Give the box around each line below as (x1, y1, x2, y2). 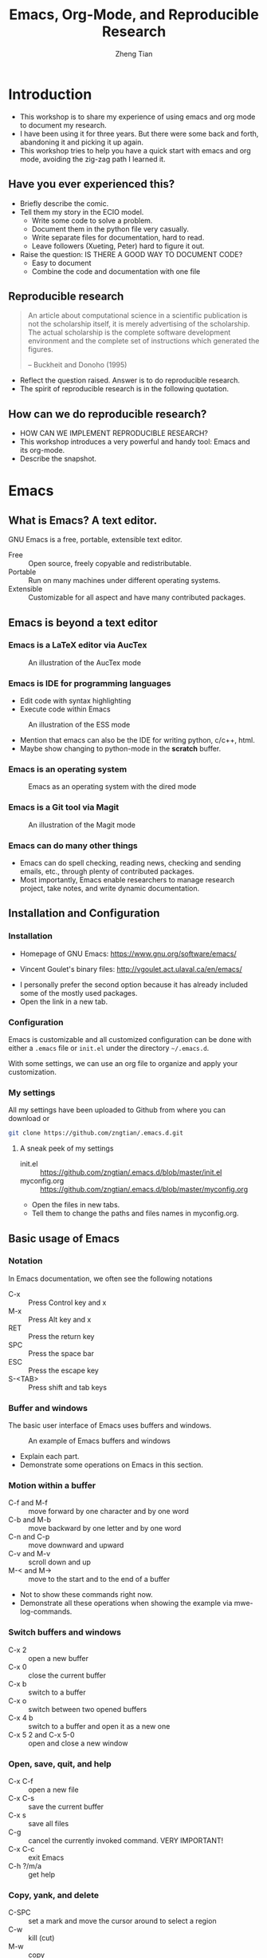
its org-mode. (19, 446, 65, 455)
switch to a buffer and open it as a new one (28, 1721, 171, 1730)
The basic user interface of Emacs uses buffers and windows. (8, 1421, 212, 1430)
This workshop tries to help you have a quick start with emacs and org (19, 145, 251, 155)
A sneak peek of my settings (19, 1143, 114, 1153)
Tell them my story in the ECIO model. (19, 207, 144, 216)
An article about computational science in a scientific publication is (27, 311, 248, 320)
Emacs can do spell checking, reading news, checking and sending (19, 858, 241, 867)
